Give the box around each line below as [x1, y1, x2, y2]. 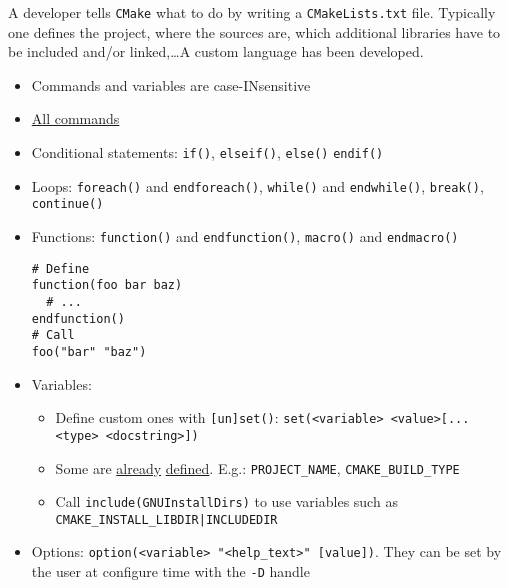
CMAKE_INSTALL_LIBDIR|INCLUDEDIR [55, 512, 278, 527]
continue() [31, 197, 104, 212]
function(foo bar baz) [31, 278, 183, 293]
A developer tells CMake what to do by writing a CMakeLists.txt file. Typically [8, 2, 496, 22]
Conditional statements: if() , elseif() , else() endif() [31, 142, 384, 163]
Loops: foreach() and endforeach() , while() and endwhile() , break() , [31, 175, 484, 196]
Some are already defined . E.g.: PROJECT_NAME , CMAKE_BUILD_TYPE [55, 457, 460, 478]
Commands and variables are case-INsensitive [31, 74, 311, 95]
